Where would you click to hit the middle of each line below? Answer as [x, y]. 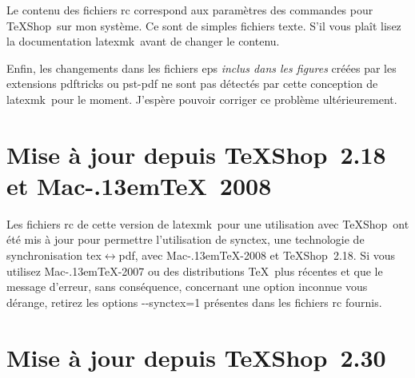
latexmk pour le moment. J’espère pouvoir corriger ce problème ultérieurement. [202, 99]
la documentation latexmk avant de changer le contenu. [143, 41]
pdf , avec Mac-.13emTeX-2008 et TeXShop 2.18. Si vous [257, 255]
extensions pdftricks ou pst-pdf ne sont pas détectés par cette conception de [192, 84]
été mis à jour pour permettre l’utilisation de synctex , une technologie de [186, 239]
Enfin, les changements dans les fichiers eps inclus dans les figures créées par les [202, 68]
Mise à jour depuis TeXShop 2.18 [196, 154]
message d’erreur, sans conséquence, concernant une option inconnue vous [187, 286]
